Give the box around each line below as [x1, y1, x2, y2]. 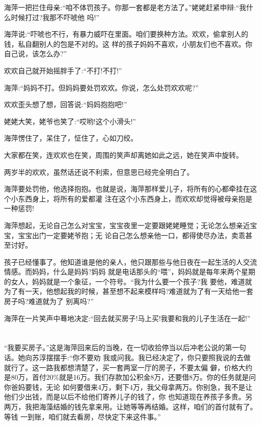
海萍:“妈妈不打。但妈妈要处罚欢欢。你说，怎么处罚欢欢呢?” [4, 82, 199, 92]
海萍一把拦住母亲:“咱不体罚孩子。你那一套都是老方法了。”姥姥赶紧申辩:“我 [4, 2, 246, 12]
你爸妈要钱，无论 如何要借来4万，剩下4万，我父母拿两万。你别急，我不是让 [4, 381, 252, 392]
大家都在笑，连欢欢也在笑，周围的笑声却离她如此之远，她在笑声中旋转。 [4, 149, 243, 160]
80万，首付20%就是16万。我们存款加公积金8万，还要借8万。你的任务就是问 [11, 372, 256, 382]
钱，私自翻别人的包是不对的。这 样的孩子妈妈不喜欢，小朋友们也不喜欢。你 [4, 38, 252, 49]
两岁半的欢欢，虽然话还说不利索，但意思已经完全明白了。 [4, 166, 194, 177]
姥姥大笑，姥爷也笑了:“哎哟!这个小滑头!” [4, 116, 136, 126]
